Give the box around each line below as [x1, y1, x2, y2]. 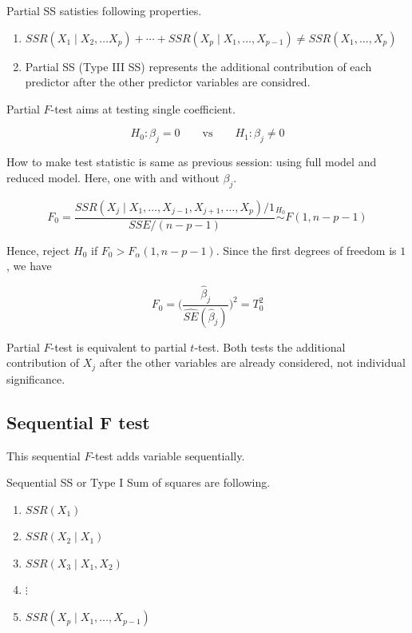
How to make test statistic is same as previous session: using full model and [6, 153, 377, 170]
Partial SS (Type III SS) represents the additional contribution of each [25, 58, 372, 74]
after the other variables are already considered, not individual [99, 354, 406, 371]
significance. [6, 370, 65, 387]
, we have [6, 257, 52, 274]
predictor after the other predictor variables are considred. [25, 74, 311, 90]
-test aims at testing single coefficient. [50, 100, 236, 117]
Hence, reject [6, 241, 70, 258]
